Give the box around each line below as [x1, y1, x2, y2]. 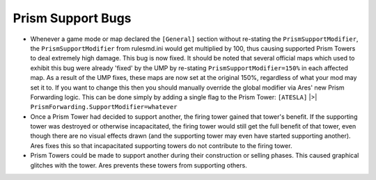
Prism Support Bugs [13, 10, 132, 26]
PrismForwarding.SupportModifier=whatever [30, 103, 178, 111]
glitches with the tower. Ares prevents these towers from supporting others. [30, 161, 247, 170]
